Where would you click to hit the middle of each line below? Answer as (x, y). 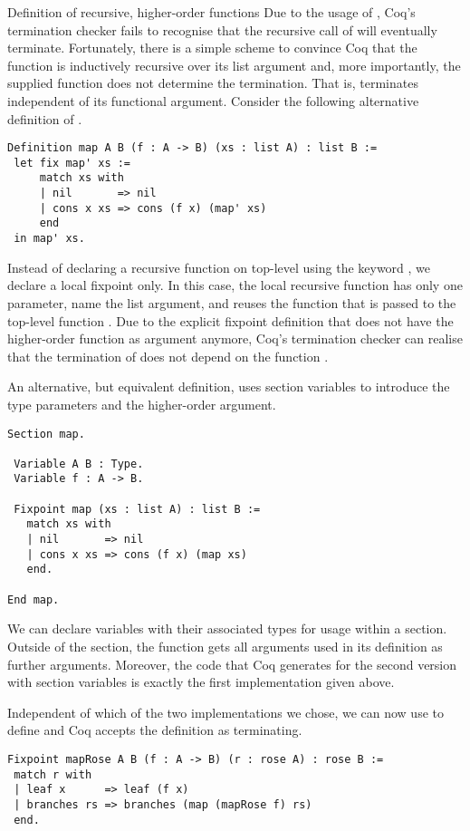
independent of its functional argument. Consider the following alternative (213, 100)
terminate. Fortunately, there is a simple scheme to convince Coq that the (212, 48)
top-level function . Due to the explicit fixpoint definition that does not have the (230, 320)
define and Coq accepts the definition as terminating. (155, 730)
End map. (34, 599)
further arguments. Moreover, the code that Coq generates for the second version (232, 664)
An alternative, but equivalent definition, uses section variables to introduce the (229, 387)
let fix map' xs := (72, 163)
